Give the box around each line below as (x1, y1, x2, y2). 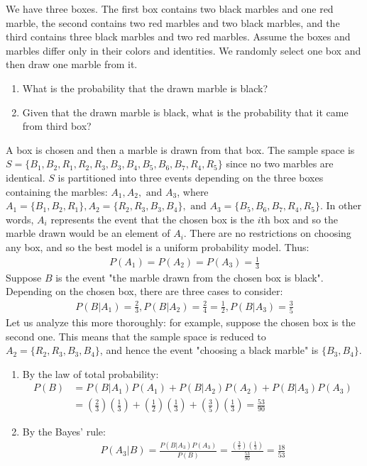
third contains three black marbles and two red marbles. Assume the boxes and (6, 29, 351, 44)
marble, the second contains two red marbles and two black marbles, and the (6, 15, 340, 30)
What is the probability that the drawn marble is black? (22, 80, 268, 95)
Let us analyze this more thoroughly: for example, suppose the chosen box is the (6, 314, 356, 329)
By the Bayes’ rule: (22, 424, 106, 439)
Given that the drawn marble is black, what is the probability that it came (22, 104, 349, 119)
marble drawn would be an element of (6, 226, 170, 240)
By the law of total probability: (22, 366, 159, 381)
